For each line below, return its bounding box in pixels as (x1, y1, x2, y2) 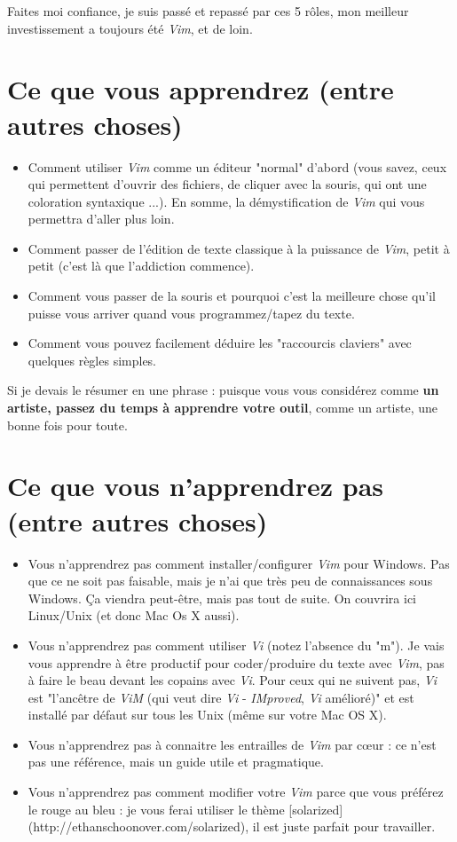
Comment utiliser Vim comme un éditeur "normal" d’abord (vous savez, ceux (28, 157, 447, 176)
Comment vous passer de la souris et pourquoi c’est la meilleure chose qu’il (28, 287, 436, 305)
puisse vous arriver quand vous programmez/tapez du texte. (28, 303, 355, 322)
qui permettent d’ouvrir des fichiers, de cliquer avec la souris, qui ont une (28, 175, 427, 193)
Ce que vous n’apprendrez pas (7, 468, 384, 504)
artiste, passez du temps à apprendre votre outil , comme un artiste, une (7, 398, 438, 417)
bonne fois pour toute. (7, 415, 128, 434)
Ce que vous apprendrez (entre (7, 71, 394, 107)
